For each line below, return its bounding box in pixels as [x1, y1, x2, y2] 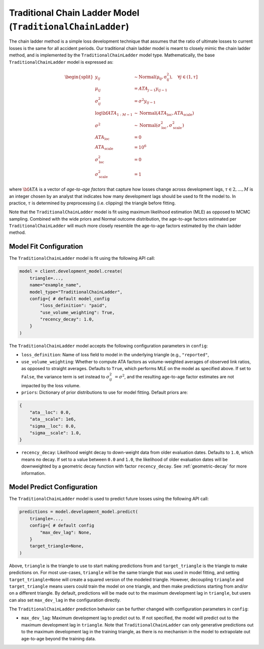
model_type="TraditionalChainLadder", [29, 289, 123, 295]
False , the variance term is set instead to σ [21, 374, 110, 380]
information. [21, 470, 46, 476]
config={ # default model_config [29, 296, 110, 301]
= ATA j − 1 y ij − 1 [134, 86, 168, 93]
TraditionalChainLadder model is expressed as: [9, 59, 113, 65]
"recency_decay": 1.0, [40, 317, 95, 322]
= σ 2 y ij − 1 [134, 98, 156, 105]
